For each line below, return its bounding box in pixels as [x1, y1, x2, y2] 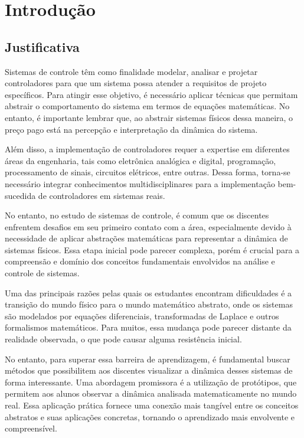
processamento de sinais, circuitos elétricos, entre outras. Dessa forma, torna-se [5, 166, 290, 178]
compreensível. [5, 422, 57, 434]
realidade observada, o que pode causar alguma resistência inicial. [5, 333, 242, 345]
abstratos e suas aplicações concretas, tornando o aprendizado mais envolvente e [5, 410, 295, 423]
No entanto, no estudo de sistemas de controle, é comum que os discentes [5, 209, 269, 221]
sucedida [5, 189, 36, 201]
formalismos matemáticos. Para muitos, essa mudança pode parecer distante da [5, 321, 292, 334]
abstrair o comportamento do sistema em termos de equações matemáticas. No [5, 100, 290, 112]
